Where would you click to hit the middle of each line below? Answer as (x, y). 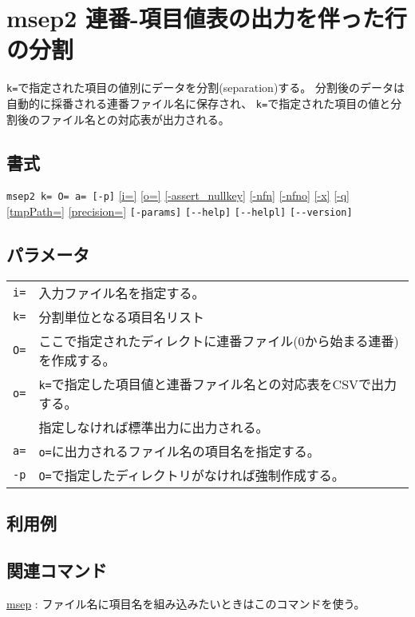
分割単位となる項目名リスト (121, 316)
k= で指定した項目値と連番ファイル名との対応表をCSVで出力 (218, 384)
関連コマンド (57, 570)
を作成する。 (77, 360)
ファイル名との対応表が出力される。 (134, 119)
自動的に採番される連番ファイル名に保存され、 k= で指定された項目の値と (199, 103)
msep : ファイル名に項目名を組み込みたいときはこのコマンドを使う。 (186, 603)
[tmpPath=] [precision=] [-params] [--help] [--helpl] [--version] (180, 211)
